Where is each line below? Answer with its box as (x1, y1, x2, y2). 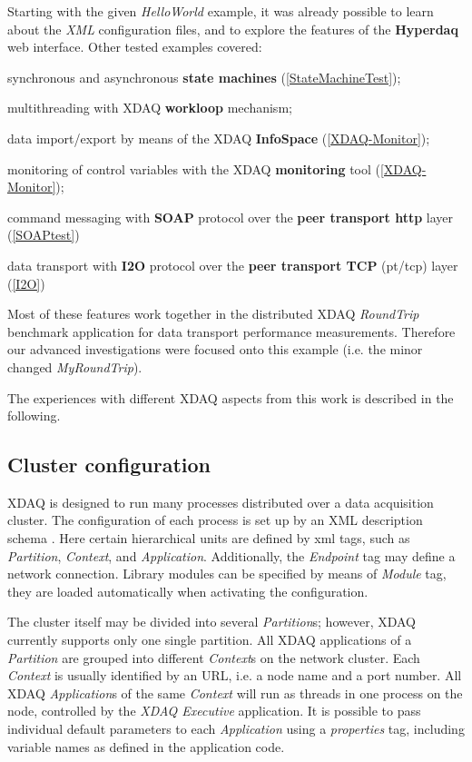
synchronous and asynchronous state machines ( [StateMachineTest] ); (7, 67, 401, 86)
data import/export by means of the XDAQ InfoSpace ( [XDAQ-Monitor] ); (7, 128, 430, 147)
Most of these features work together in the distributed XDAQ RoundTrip (7, 304, 419, 323)
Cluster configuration (7, 450, 211, 479)
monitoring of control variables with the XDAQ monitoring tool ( (7, 159, 380, 178)
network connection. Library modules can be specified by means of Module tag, (7, 564, 447, 583)
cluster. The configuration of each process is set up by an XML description (7, 510, 423, 529)
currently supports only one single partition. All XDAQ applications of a (7, 630, 412, 649)
